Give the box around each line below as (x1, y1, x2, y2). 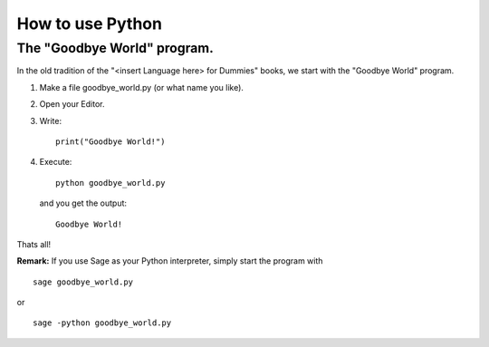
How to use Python (16, 14, 163, 34)
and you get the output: (39, 198, 127, 208)
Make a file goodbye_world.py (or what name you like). (39, 82, 244, 92)
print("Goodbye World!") (55, 136, 166, 147)
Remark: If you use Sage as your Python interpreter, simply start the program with (16, 255, 323, 266)
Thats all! (16, 238, 52, 249)
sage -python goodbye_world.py (33, 318, 172, 328)
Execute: (39, 157, 72, 168)
